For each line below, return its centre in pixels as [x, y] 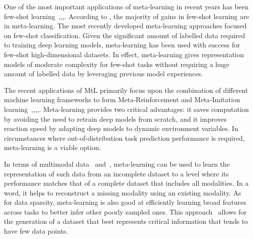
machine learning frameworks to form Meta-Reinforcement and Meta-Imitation [122, 99]
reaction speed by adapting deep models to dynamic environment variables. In [121, 128]
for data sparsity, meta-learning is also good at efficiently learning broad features [125, 202]
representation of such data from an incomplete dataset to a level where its [116, 173]
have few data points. [36, 231]
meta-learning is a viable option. [53, 147]
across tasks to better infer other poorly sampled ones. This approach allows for [125, 211]
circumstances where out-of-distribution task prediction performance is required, [124, 138]
